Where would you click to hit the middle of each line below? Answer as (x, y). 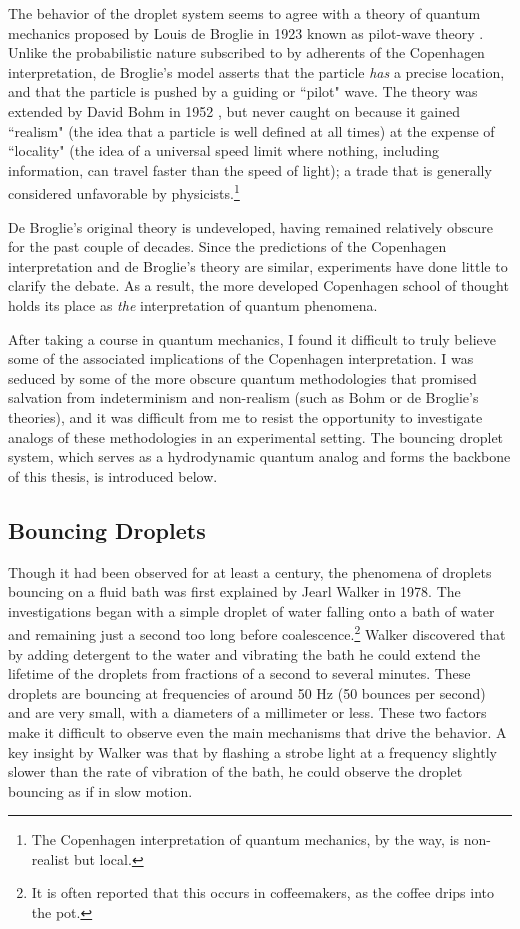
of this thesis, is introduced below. (113, 475)
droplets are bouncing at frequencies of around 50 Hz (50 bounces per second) (247, 692)
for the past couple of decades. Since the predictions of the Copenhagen (227, 246)
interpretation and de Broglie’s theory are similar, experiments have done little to (258, 265)
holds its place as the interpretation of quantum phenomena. (193, 304)
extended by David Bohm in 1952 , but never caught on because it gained (234, 110)
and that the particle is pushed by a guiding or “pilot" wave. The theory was (243, 91)
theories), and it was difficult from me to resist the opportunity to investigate (245, 416)
